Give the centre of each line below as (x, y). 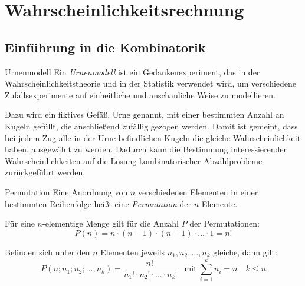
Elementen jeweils (133, 252)
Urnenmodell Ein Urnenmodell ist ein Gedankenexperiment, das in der (132, 71)
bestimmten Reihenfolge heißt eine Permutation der (98, 203)
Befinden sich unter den (47, 252)
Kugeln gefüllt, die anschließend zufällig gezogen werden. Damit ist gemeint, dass (151, 126)
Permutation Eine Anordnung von (66, 192)
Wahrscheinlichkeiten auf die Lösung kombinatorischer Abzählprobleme (134, 160)
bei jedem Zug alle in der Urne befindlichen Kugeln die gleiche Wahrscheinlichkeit (153, 137)
